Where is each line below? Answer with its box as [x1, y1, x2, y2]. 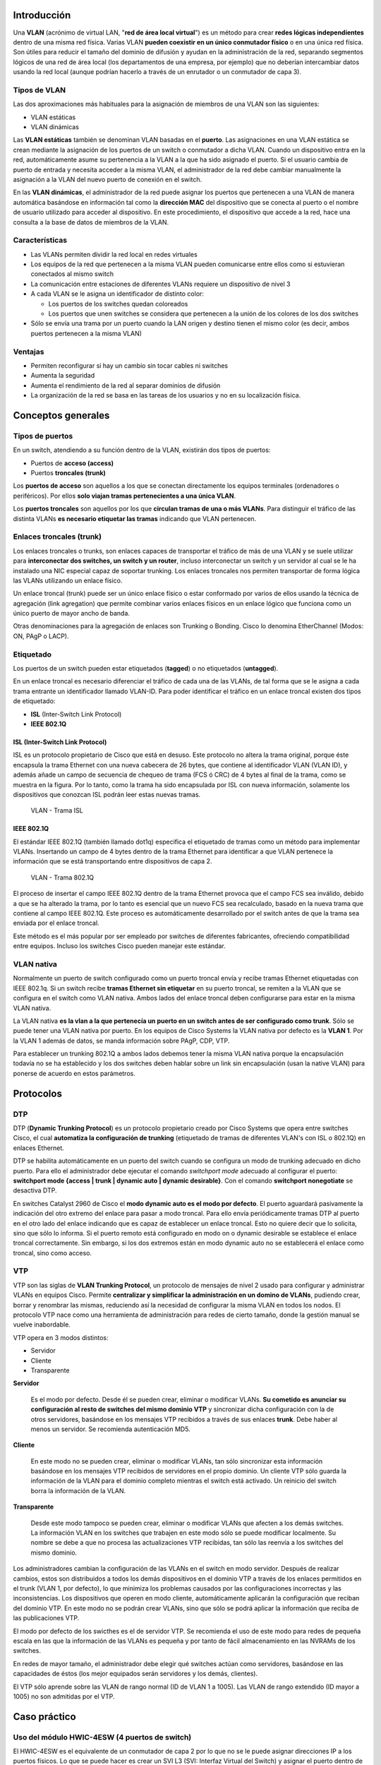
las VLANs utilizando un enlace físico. [13, 576, 123, 585]
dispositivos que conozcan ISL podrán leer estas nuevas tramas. [13, 790, 201, 798]
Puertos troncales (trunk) [30, 469, 106, 477]
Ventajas [13, 347, 44, 357]
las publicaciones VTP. [13, 1614, 80, 1622]
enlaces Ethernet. [13, 1144, 65, 1152]
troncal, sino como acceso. [13, 1248, 92, 1257]
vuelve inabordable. [13, 1320, 71, 1329]
